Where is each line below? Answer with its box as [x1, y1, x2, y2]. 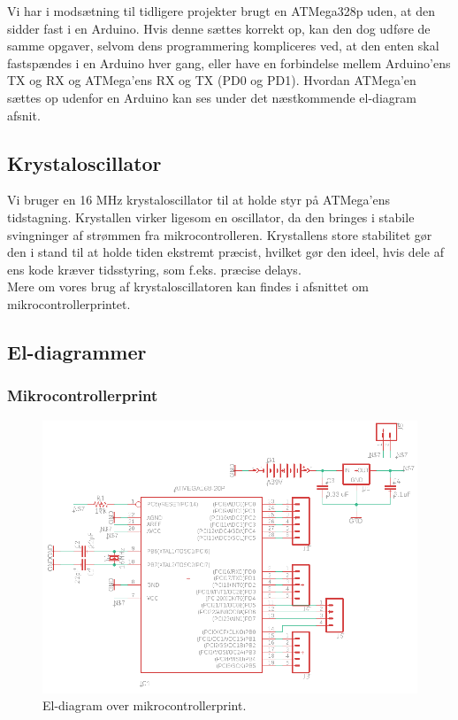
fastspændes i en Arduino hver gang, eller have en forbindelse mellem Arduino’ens [7, 53, 451, 72]
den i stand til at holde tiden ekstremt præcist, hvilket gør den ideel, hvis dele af [7, 243, 444, 261]
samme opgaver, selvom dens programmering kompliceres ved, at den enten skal [7, 36, 439, 55]
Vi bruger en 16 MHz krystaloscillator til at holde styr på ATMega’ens [7, 190, 390, 209]
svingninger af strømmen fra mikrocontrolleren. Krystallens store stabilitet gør [7, 225, 432, 244]
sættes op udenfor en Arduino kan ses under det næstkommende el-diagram [7, 88, 416, 106]
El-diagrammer [7, 337, 147, 365]
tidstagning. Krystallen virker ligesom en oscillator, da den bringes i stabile [7, 207, 415, 226]
